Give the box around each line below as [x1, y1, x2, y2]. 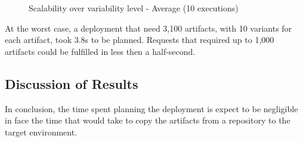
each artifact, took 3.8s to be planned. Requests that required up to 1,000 [5, 33, 274, 46]
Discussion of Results [5, 74, 138, 92]
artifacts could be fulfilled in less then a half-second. [5, 45, 196, 57]
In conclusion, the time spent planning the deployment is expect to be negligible [5, 102, 298, 115]
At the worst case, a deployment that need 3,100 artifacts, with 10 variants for [5, 21, 292, 34]
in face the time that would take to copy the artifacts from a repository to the [5, 114, 290, 126]
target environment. [5, 125, 78, 138]
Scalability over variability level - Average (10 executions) [29, 2, 239, 14]
